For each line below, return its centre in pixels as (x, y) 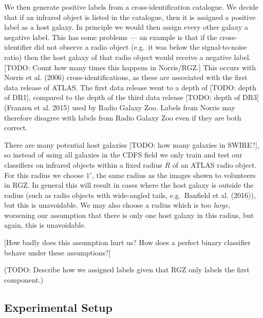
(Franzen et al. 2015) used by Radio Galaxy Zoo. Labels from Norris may (120, 107)
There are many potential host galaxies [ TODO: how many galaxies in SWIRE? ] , (132, 144)
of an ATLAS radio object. (214, 164)
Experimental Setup (58, 307)
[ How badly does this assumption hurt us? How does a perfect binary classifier (127, 242)
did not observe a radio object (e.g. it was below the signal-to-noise (140, 47)
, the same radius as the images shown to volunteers (174, 175)
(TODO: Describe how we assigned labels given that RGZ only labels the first (127, 270)
